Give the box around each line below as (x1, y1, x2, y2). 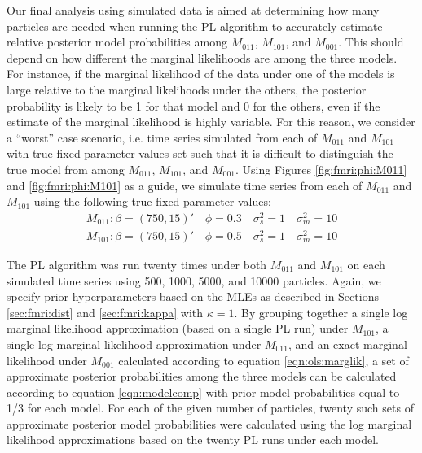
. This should (338, 33, 404, 50)
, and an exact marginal (288, 335, 407, 352)
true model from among (7, 160, 125, 177)
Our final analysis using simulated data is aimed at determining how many (7, 2, 380, 18)
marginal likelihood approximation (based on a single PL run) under (7, 320, 349, 337)
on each (347, 255, 385, 272)
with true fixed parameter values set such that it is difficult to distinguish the (7, 145, 393, 162)
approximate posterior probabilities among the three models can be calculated (7, 368, 397, 385)
